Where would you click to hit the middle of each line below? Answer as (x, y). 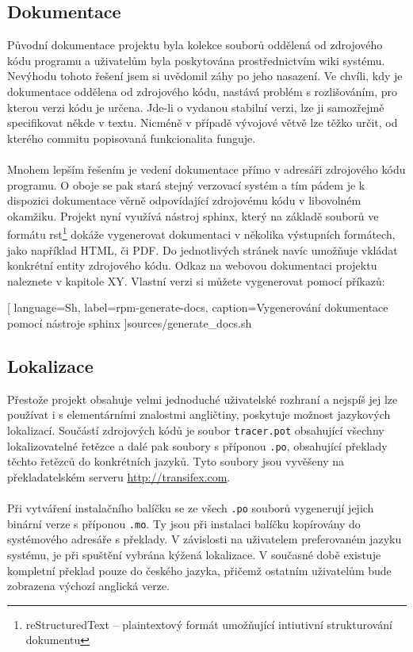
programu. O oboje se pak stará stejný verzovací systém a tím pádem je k (186, 184)
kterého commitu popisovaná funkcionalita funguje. (132, 138)
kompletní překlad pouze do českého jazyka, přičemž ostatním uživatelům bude (199, 570)
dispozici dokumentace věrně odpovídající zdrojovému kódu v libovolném (184, 200)
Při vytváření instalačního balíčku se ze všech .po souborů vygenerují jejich (191, 508)
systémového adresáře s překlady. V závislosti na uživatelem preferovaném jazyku (205, 539)
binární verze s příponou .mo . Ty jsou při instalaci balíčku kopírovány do (184, 523)
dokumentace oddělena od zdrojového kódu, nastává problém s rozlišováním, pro (202, 91)
